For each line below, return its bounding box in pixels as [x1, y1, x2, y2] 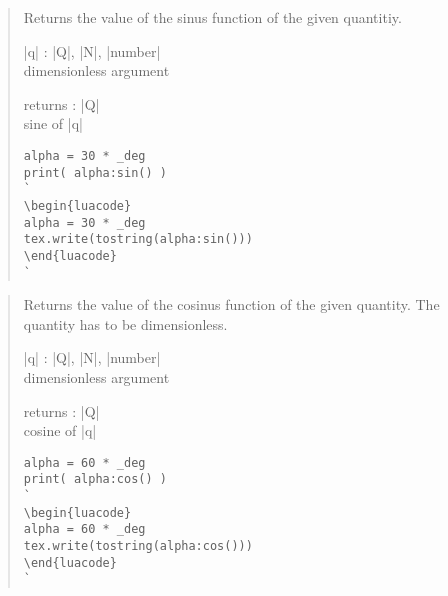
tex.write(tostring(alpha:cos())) [23, 539, 253, 554]
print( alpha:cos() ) [23, 472, 167, 487]
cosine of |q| [23, 420, 97, 441]
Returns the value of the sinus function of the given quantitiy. [23, 7, 402, 27]
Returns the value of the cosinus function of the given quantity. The [23, 294, 440, 315]
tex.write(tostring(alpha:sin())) [23, 232, 253, 247]
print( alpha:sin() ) [23, 165, 167, 180]
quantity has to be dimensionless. [23, 313, 228, 334]
